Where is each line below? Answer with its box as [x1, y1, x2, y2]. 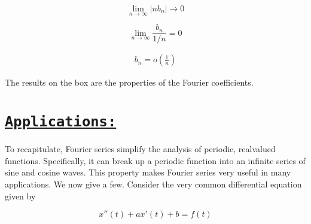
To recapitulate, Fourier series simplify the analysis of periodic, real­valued [5, 143, 276, 155]
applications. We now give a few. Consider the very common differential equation [5, 177, 302, 190]
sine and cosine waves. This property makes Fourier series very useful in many [5, 166, 291, 178]
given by [5, 189, 36, 202]
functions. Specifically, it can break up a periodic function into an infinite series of [5, 154, 306, 167]
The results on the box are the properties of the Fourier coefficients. [5, 76, 254, 89]
